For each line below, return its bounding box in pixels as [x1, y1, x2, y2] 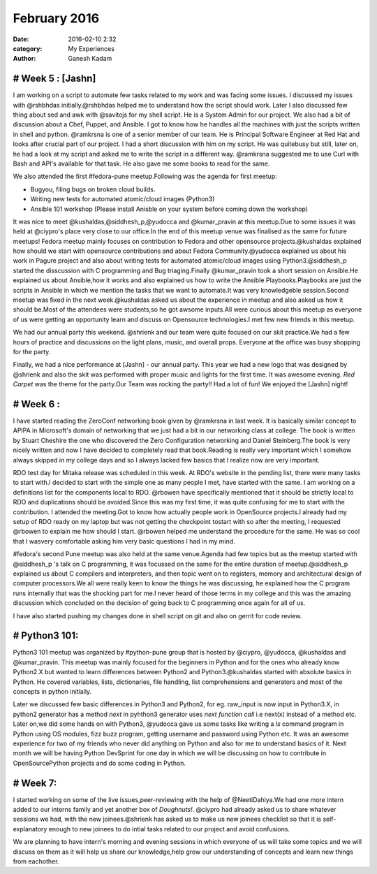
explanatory [13, 824, 47, 833]
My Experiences [68, 44, 115, 52]
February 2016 [13, 10, 100, 26]
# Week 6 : [13, 398, 61, 410]
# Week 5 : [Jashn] [13, 73, 96, 85]
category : [13, 44, 43, 52]
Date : [13, 35, 29, 43]
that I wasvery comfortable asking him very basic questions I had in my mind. [13, 537, 235, 545]
